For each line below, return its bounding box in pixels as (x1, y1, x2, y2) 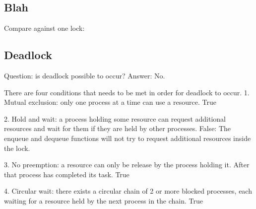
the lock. (4, 142, 30, 153)
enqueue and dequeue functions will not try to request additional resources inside (4, 133, 251, 143)
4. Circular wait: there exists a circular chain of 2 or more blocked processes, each (4, 186, 252, 196)
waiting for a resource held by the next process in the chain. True (4, 195, 203, 206)
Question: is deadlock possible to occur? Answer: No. (4, 70, 165, 80)
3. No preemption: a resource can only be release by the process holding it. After (4, 159, 250, 170)
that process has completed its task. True (4, 169, 129, 179)
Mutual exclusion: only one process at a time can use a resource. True (4, 97, 216, 107)
